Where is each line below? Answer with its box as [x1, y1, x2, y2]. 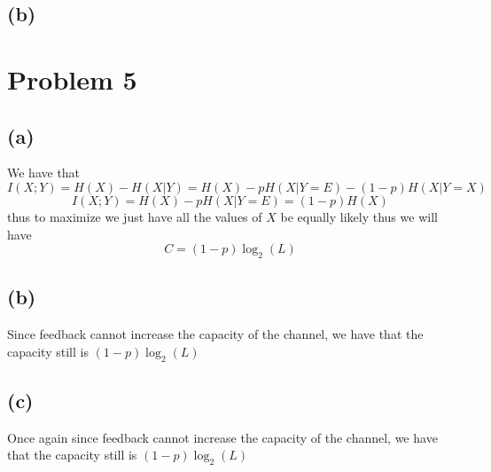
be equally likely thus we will [280, 207, 438, 225]
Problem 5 [7, 60, 137, 97]
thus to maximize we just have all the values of [7, 207, 262, 225]
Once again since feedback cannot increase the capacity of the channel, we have [7, 428, 438, 446]
